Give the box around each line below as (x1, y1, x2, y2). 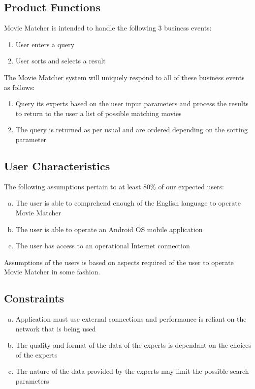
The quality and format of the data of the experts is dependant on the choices (15, 340, 252, 350)
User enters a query (15, 39, 75, 49)
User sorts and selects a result (15, 56, 106, 66)
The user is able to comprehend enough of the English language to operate (15, 198, 241, 208)
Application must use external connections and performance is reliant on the (15, 314, 247, 324)
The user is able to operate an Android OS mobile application (15, 224, 203, 234)
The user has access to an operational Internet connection (15, 240, 190, 251)
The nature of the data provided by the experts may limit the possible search (15, 366, 249, 376)
